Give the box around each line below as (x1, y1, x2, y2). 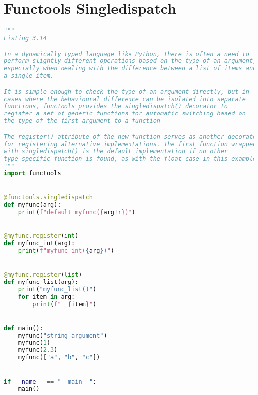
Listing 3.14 (4, 35, 47, 42)
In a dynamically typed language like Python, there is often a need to (4, 50, 249, 57)
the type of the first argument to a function (4, 117, 160, 125)
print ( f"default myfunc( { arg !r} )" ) (18, 209, 135, 216)
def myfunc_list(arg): (4, 279, 79, 286)
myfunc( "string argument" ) (18, 332, 107, 339)
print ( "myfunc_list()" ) (18, 285, 97, 293)
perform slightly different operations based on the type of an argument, (4, 57, 257, 65)
